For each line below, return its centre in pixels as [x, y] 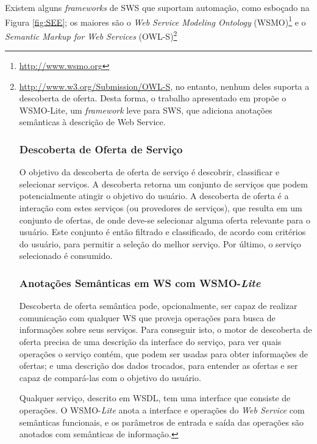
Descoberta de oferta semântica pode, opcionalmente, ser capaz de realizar [158, 306]
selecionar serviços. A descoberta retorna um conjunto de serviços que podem [163, 184]
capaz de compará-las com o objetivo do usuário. [110, 377]
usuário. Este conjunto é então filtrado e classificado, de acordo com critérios [162, 232]
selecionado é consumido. [66, 256]
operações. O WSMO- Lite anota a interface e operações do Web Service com [162, 410]
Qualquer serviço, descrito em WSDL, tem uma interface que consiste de [155, 398]
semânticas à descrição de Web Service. [92, 122]
